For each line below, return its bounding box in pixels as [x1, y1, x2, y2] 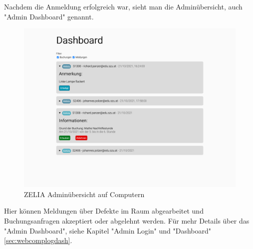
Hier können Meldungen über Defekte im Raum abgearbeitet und [4, 206, 204, 216]
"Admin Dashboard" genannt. [4, 11, 94, 21]
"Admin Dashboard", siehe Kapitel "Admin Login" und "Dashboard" [4, 225, 212, 236]
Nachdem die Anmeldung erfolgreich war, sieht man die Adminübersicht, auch [4, 1, 243, 11]
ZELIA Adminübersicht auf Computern [24, 189, 145, 199]
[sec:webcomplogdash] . [4, 235, 72, 246]
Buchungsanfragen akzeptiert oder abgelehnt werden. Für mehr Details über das [4, 215, 250, 226]
